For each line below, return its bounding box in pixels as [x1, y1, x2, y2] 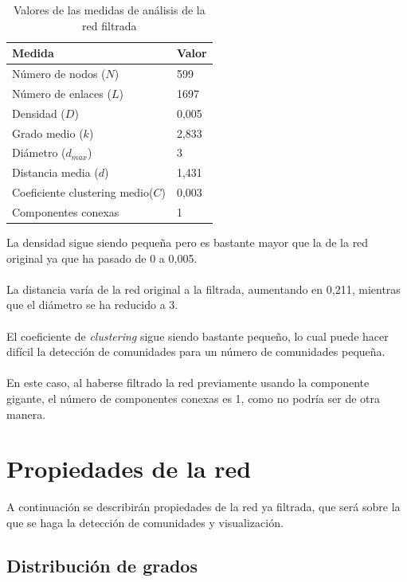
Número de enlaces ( [12, 84, 112, 101]
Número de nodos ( [12, 65, 106, 82]
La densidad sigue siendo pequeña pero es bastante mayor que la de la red [6, 234, 369, 251]
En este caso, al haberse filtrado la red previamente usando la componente [6, 374, 370, 391]
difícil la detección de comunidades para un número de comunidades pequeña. [6, 343, 385, 360]
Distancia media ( [12, 164, 99, 181]
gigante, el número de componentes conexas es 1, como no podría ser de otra [6, 389, 381, 406]
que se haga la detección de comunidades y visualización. [6, 514, 284, 530]
